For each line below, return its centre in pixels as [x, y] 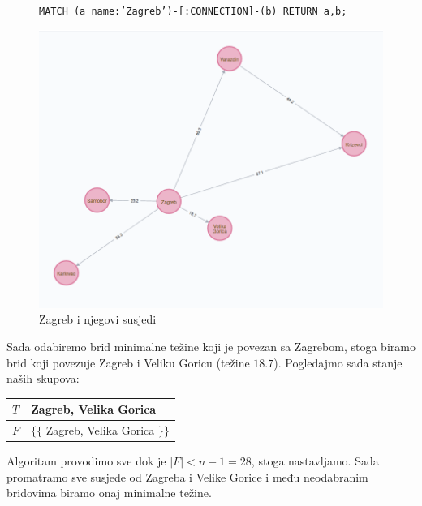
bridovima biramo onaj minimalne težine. [109, 493]
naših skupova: [43, 378]
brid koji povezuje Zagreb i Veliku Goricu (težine [128, 362]
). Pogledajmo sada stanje [338, 362]
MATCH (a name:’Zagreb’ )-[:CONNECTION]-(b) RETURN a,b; [193, 11]
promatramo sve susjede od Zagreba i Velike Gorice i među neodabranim [187, 476]
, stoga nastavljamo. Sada [315, 461]
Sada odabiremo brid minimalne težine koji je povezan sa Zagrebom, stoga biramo [211, 346]
